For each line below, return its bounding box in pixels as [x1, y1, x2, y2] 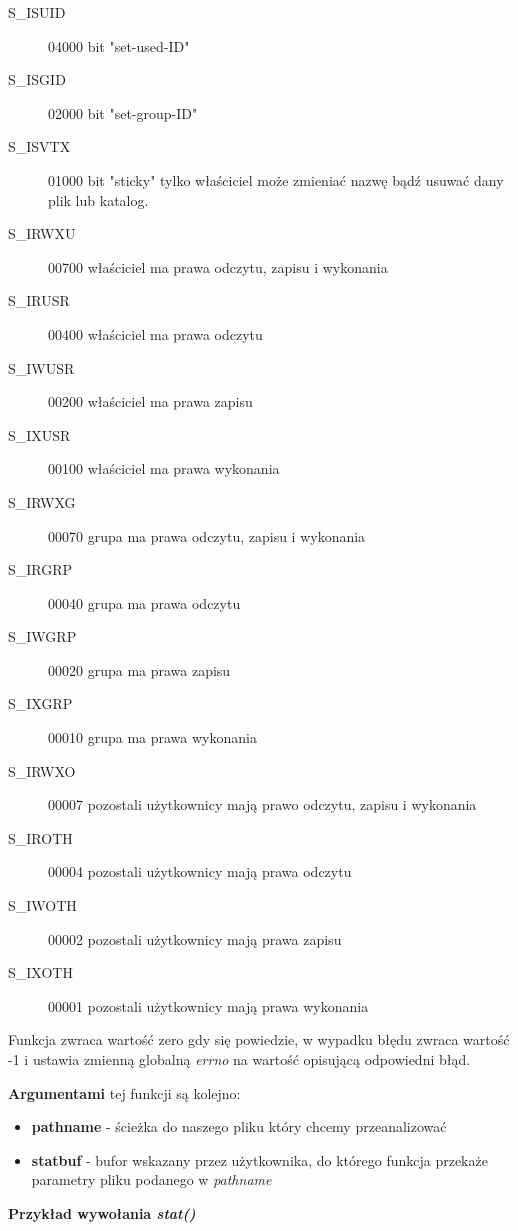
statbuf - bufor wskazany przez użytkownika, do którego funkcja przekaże [31, 1149, 488, 1170]
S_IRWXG [8, 491, 76, 512]
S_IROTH [8, 827, 73, 848]
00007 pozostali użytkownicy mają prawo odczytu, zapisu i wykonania [48, 794, 477, 815]
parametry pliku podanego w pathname [31, 1169, 272, 1190]
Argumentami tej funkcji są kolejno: [8, 1082, 241, 1103]
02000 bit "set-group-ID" [48, 102, 198, 123]
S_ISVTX [8, 136, 71, 157]
